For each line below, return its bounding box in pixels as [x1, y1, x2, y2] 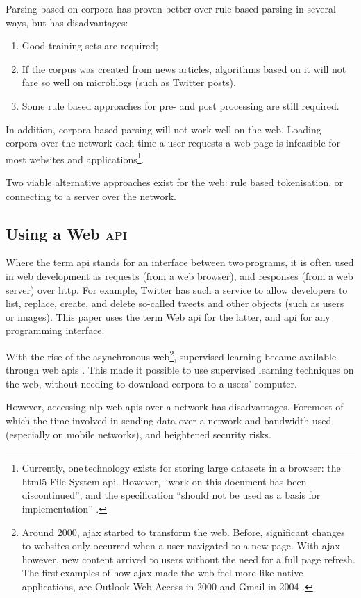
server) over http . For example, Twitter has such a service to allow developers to [6, 282, 348, 297]
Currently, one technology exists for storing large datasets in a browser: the [22, 460, 341, 475]
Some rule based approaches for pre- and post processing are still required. [22, 98, 339, 113]
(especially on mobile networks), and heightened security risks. [6, 426, 271, 441]
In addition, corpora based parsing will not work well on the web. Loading [6, 122, 321, 136]
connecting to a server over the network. [6, 188, 176, 203]
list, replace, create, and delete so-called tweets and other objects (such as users [6, 296, 344, 310]
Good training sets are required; [22, 38, 158, 53]
